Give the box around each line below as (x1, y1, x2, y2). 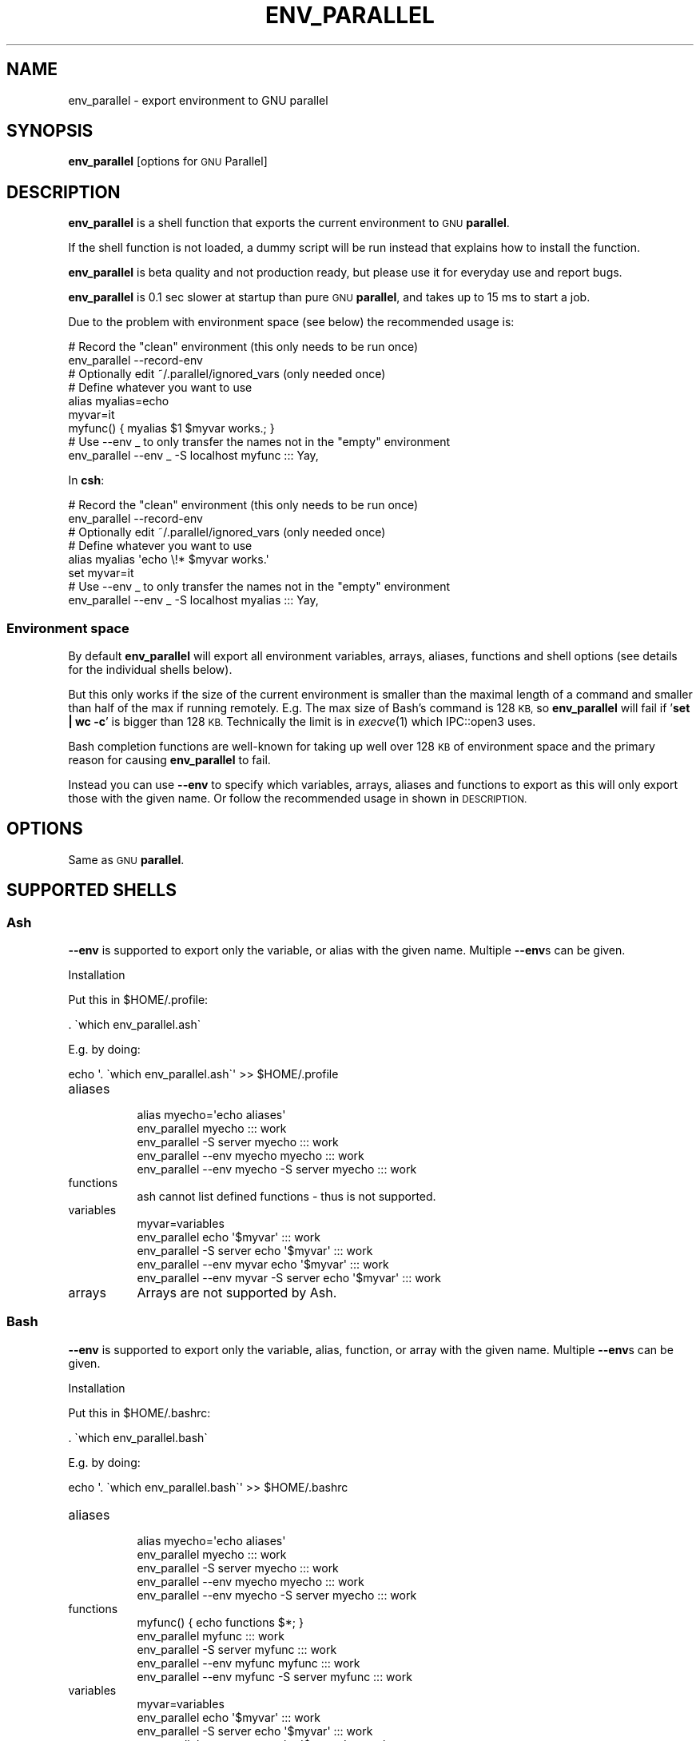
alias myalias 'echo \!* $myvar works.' (68, 552, 269, 567)
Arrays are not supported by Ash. (137, 1285, 337, 1301)
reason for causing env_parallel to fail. (68, 753, 271, 767)
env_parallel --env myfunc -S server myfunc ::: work (137, 1669, 412, 1683)
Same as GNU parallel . (68, 852, 185, 867)
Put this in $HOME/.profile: (68, 993, 209, 1007)
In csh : (68, 473, 105, 488)
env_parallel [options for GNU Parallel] (68, 154, 268, 169)
